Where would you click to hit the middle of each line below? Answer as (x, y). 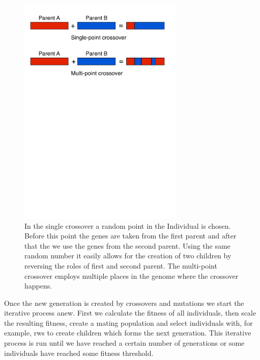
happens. (38, 286)
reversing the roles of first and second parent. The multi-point (121, 265)
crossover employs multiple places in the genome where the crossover (132, 275)
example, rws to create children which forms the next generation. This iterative (128, 333)
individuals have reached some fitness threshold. (79, 353)
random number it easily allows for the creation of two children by (128, 256)
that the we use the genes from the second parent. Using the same (127, 245)
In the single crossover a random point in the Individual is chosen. (128, 225)
